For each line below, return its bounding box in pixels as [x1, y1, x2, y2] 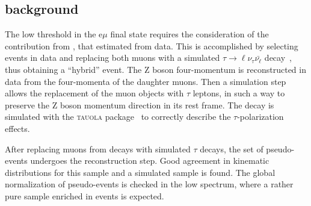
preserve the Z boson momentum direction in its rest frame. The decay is [5, 98, 274, 111]
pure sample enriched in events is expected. [5, 189, 164, 202]
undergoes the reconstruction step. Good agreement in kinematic [30, 154, 269, 167]
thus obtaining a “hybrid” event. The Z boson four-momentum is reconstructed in [5, 63, 306, 75]
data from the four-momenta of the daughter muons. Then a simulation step [5, 75, 286, 87]
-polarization [237, 110, 284, 123]
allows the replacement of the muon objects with [5, 87, 184, 99]
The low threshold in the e [5, 28, 103, 40]
